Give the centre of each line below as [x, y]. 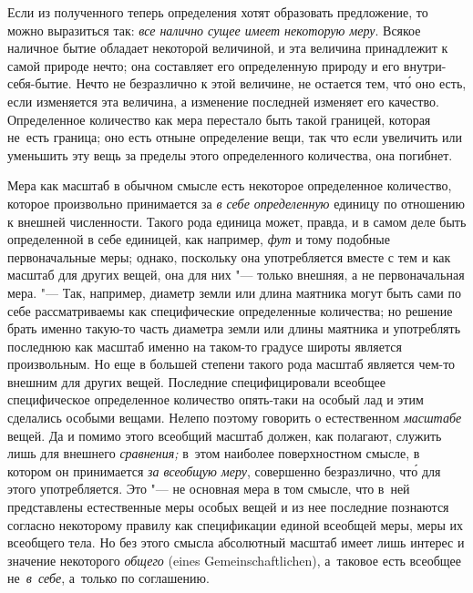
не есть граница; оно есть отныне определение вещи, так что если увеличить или [235, 137]
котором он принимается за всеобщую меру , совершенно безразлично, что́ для [224, 470]
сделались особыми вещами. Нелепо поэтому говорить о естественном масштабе [235, 418]
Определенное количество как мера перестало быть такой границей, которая [219, 119]
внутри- [425, 65]
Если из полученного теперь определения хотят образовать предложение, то [218, 12]
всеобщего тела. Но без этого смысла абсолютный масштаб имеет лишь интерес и [236, 542]
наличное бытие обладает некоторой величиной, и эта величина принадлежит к [228, 48]
